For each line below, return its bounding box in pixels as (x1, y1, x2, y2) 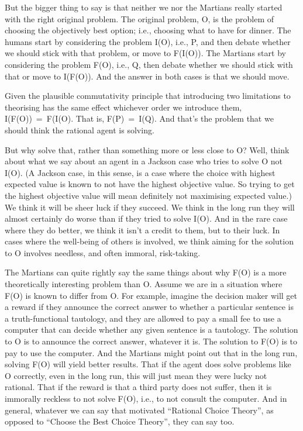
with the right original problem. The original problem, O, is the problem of (5, 12, 274, 25)
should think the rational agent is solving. (5, 123, 154, 136)
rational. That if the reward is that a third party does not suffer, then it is (5, 381, 272, 393)
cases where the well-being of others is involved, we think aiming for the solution (5, 235, 294, 247)
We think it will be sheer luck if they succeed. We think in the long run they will (5, 201, 295, 213)
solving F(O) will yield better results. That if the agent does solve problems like (5, 358, 291, 370)
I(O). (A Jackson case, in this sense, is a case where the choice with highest (5, 166, 276, 178)
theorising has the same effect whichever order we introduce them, (5, 101, 242, 113)
